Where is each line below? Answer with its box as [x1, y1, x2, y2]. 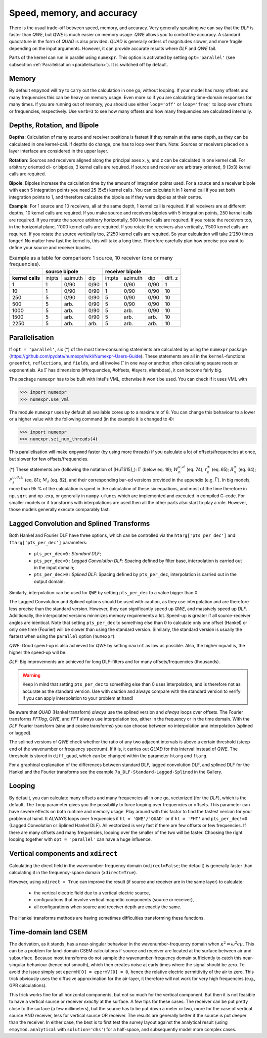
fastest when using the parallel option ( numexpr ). [9, 633, 116, 639]
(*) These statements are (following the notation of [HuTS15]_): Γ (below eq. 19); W [9, 466, 178, 472]
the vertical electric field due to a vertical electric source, [34, 890, 150, 896]
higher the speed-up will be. [9, 649, 67, 656]
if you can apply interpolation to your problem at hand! [22, 695, 133, 701]
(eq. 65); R [212, 466, 234, 472]
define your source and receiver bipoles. [9, 245, 92, 251]
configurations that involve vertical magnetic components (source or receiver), [34, 897, 194, 903]
